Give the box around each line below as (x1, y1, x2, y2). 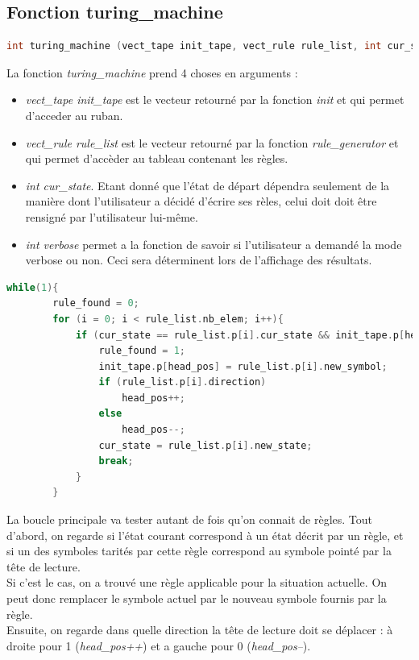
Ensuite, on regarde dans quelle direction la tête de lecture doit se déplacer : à (6, 621, 393, 638)
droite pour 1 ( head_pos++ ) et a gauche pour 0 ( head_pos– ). (6, 637, 311, 654)
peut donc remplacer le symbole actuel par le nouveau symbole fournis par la (6, 590, 387, 607)
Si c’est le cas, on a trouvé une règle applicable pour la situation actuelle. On (6, 574, 388, 591)
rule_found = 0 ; (52, 297, 139, 309)
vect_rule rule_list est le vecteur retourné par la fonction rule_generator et (25, 134, 399, 151)
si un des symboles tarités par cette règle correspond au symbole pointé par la (6, 542, 392, 559)
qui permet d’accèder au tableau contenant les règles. (25, 150, 288, 167)
